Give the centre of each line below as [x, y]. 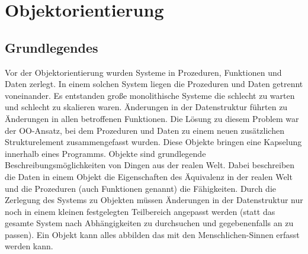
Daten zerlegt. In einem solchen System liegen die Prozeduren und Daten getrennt [154, 84]
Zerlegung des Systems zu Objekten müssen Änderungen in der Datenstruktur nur [154, 200]
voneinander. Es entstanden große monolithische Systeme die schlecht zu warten [150, 95]
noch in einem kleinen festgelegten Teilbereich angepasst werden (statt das [140, 211]
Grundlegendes [52, 47]
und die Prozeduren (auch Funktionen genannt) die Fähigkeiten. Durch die [141, 188]
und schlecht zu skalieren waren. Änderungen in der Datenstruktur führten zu [146, 107]
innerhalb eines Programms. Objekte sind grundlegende [105, 153]
